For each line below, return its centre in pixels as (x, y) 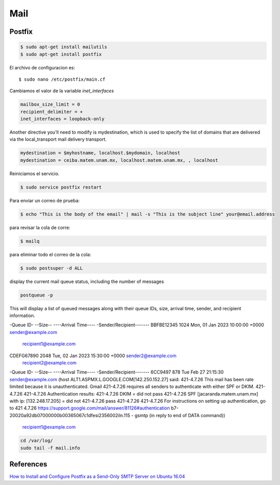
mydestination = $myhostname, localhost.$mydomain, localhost (100, 153)
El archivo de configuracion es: (42, 67)
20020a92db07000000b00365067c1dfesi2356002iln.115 (70, 415)
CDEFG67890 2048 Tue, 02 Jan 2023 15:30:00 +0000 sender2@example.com (93, 356)
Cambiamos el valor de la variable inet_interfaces (62, 91)
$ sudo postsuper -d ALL (52, 268)
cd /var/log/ (37, 441)
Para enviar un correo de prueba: (44, 200)
